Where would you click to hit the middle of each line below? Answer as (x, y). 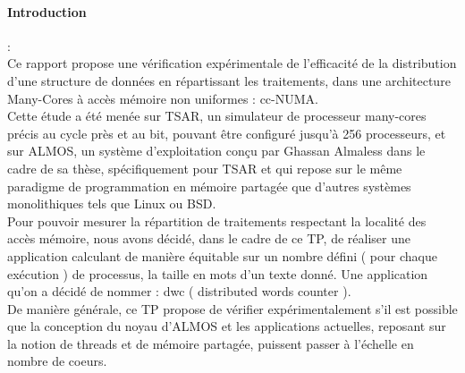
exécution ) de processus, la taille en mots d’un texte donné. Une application (218, 273)
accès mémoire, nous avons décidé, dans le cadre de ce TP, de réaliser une (209, 238)
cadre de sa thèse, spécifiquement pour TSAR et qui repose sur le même (205, 168)
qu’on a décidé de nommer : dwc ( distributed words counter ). (179, 291)
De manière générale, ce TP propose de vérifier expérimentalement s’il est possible (232, 308)
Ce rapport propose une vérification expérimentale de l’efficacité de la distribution (232, 63)
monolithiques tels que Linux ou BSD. (112, 203)
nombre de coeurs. (57, 361)
